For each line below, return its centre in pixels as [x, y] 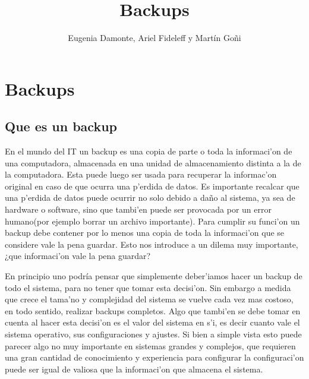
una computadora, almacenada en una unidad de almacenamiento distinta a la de [153, 162]
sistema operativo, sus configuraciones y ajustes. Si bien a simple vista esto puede [153, 334]
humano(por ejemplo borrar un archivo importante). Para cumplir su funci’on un [152, 221]
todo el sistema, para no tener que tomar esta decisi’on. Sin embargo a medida [148, 287]
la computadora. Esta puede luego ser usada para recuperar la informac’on [141, 174]
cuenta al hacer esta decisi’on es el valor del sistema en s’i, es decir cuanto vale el [152, 322]
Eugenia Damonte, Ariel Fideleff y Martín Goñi [154, 38]
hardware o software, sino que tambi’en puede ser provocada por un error [138, 209]
